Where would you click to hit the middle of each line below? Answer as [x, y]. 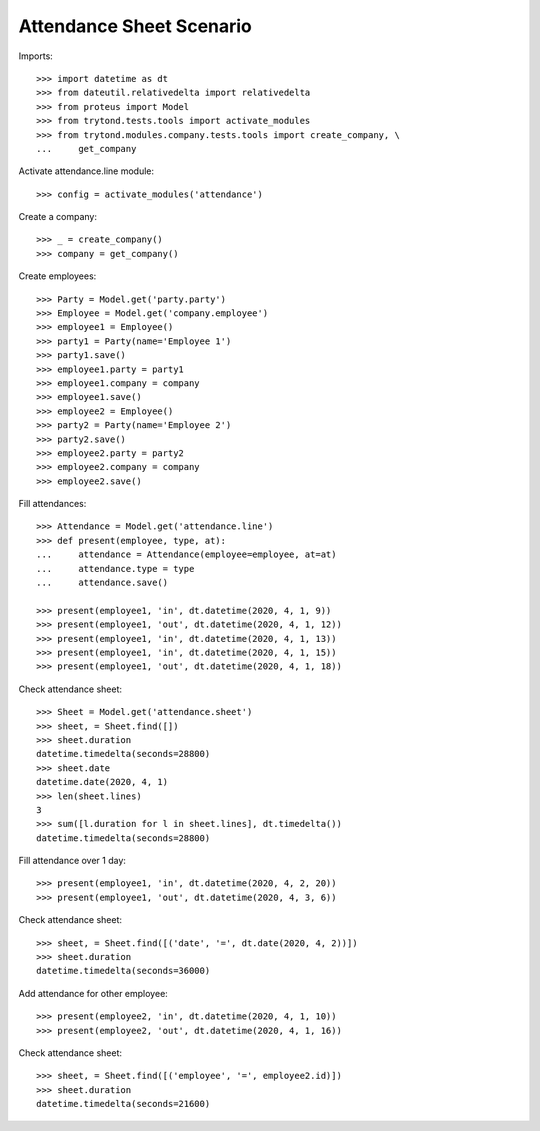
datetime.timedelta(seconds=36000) [123, 971]
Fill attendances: [52, 504]
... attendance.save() [102, 583]
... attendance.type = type [115, 568]
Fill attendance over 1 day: [72, 861]
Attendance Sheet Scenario [135, 26]
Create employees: [57, 276]
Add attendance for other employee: [93, 993]
